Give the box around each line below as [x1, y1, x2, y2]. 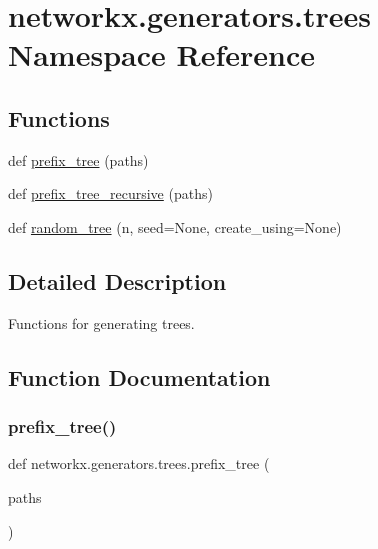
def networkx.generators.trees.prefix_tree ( [8, 453, 270, 474]
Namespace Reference [8, 34, 315, 75]
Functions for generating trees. [8, 312, 195, 333]
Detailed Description [8, 265, 227, 296]
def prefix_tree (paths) [8, 149, 149, 170]
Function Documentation [8, 361, 271, 392]
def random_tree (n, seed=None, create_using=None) [8, 216, 342, 237]
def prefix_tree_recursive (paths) [8, 183, 213, 204]
